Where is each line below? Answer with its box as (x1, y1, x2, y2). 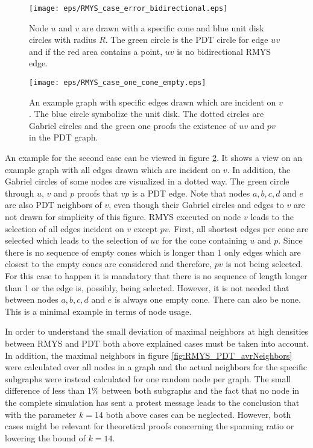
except (133, 222, 158, 235)
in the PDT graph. (29, 131, 98, 144)
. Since (278, 234, 303, 247)
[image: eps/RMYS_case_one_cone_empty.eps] (29, 78, 206, 87)
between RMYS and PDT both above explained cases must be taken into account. (5, 336, 309, 349)
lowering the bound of (5, 431, 86, 444)
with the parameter (5, 408, 77, 420)
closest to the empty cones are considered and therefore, (5, 257, 212, 270)
